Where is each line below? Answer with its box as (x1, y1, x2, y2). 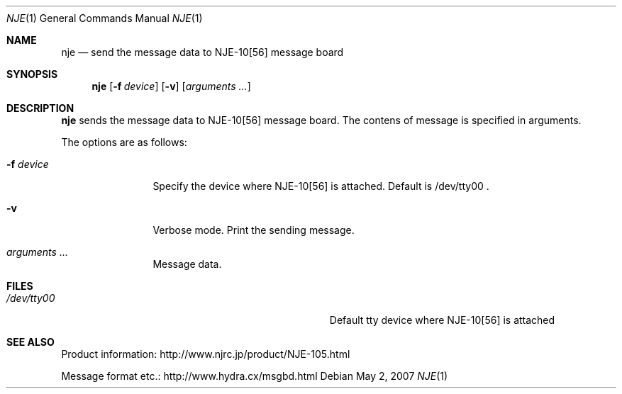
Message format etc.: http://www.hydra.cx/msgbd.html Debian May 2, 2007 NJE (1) (61, 370, 448, 382)
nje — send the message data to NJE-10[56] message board (61, 46, 344, 58)
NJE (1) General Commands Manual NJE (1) (6, 12, 203, 24)
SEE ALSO (6, 336, 55, 348)
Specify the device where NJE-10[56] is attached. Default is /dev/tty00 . (152, 180, 489, 192)
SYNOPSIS (6, 68, 58, 80)
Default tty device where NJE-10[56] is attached (329, 314, 555, 326)
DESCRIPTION (6, 102, 74, 114)
